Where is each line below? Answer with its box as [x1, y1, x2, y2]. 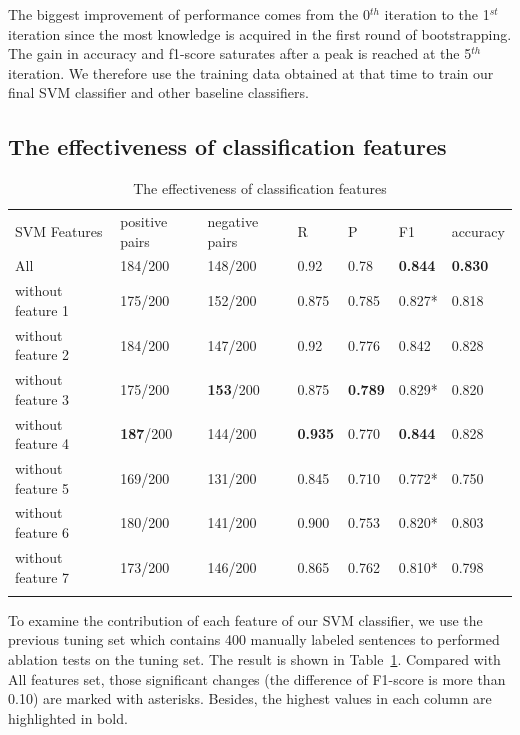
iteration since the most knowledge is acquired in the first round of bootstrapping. [8, 23, 512, 44]
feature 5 [15, 477, 70, 498]
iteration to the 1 [384, 4, 490, 24]
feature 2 [15, 344, 70, 365]
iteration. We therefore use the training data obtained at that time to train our [8, 62, 494, 83]
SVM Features [15, 220, 103, 241]
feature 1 [15, 299, 70, 320]
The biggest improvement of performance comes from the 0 [8, 4, 370, 24]
